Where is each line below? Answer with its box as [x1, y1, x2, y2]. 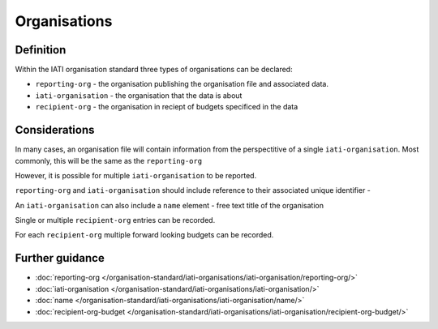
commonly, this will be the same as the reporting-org [15, 156, 203, 165]
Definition [15, 43, 67, 57]
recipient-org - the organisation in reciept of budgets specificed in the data [35, 102, 298, 112]
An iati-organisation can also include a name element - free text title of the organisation [15, 200, 324, 210]
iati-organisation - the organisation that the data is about [35, 90, 243, 100]
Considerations [15, 123, 95, 137]
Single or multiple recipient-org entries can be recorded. [15, 216, 216, 225]
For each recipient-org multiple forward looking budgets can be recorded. [15, 230, 274, 240]
